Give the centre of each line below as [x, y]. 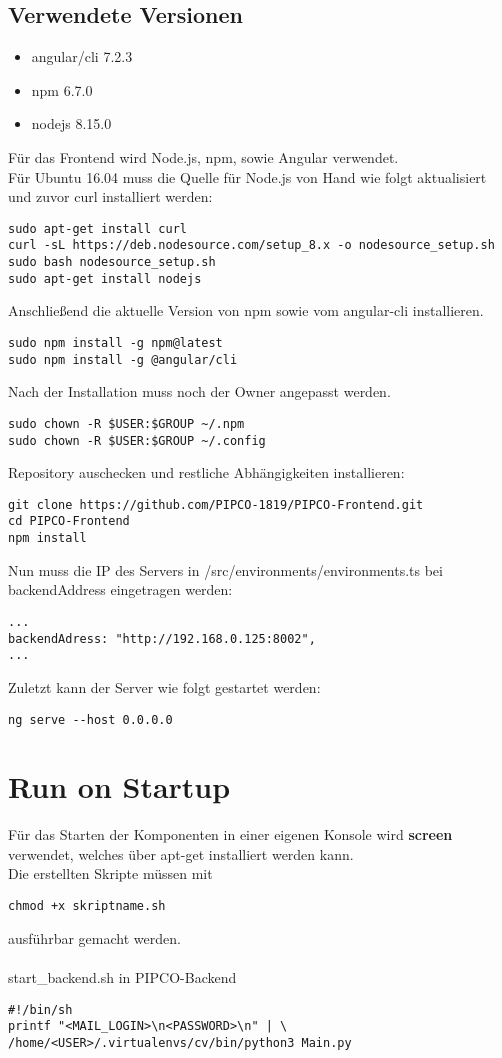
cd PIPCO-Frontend [69, 521]
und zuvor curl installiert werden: [110, 196]
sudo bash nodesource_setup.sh [112, 262]
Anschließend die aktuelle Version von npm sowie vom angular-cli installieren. [246, 310]
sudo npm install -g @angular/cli [123, 359]
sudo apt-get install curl [97, 228]
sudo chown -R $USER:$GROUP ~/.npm [126, 423]
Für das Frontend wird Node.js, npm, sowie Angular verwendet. [203, 156]
